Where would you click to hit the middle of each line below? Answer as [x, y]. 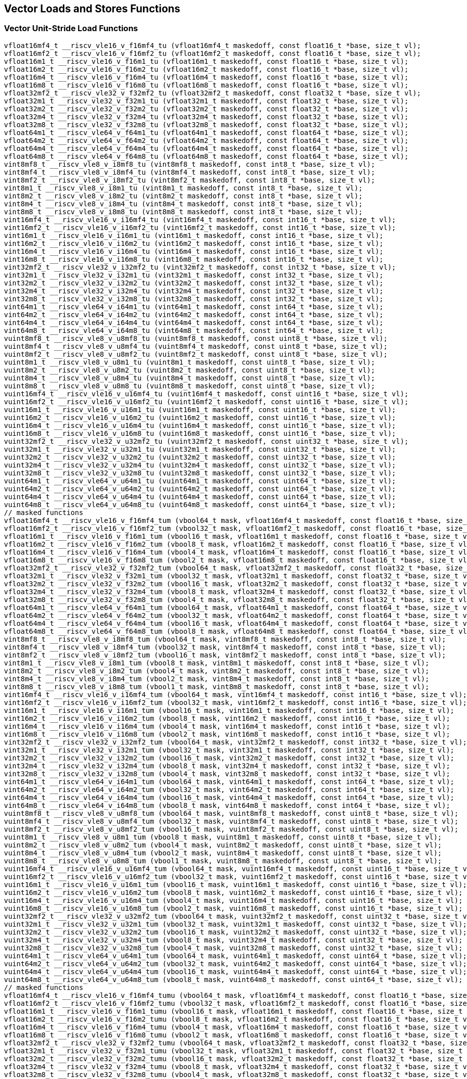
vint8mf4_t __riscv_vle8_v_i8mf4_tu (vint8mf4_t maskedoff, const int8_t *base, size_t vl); [190, 172]
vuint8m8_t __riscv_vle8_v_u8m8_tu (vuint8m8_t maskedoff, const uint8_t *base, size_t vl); [190, 386]
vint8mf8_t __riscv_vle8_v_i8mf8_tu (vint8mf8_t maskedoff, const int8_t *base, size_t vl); [190, 164]
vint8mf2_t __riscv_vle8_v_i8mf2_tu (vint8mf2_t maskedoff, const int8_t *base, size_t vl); [190, 180]
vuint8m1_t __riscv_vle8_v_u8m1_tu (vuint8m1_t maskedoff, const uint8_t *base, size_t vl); [190, 362]
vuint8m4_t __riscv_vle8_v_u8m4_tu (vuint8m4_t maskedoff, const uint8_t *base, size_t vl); [190, 378]
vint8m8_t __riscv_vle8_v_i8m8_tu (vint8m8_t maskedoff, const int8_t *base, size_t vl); [183, 211]
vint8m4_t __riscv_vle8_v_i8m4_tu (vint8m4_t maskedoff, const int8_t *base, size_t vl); [183, 204]
